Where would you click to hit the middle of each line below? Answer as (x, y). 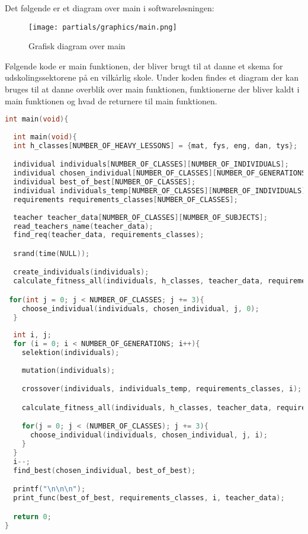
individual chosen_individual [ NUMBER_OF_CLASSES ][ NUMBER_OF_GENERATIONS (160, 173)
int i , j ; (32, 335)
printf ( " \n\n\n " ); (49, 489)
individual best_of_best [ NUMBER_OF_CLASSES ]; (105, 182)
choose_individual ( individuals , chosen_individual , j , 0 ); (140, 308)
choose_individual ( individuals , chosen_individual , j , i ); (149, 435)
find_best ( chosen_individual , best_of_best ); (105, 470)
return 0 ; (32, 517)
